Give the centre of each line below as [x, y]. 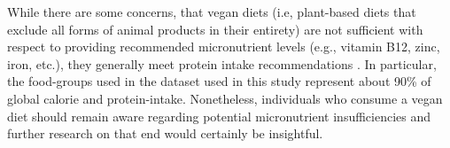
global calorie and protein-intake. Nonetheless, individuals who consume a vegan [225, 98]
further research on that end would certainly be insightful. [165, 133]
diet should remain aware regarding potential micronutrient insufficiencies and [219, 116]
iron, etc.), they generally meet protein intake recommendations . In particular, [222, 63]
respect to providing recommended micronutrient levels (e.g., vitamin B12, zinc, [224, 47]
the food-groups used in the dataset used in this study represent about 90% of [219, 81]
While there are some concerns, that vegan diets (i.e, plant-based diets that [212, 12]
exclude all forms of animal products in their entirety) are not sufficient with [215, 29]
